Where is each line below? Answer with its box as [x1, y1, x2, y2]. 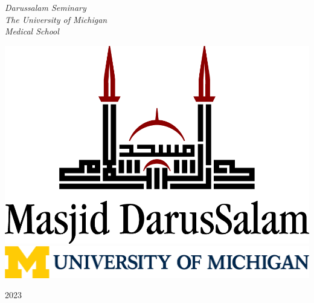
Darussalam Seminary [5, 1, 86, 13]
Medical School [5, 25, 59, 37]
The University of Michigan [5, 13, 107, 25]
